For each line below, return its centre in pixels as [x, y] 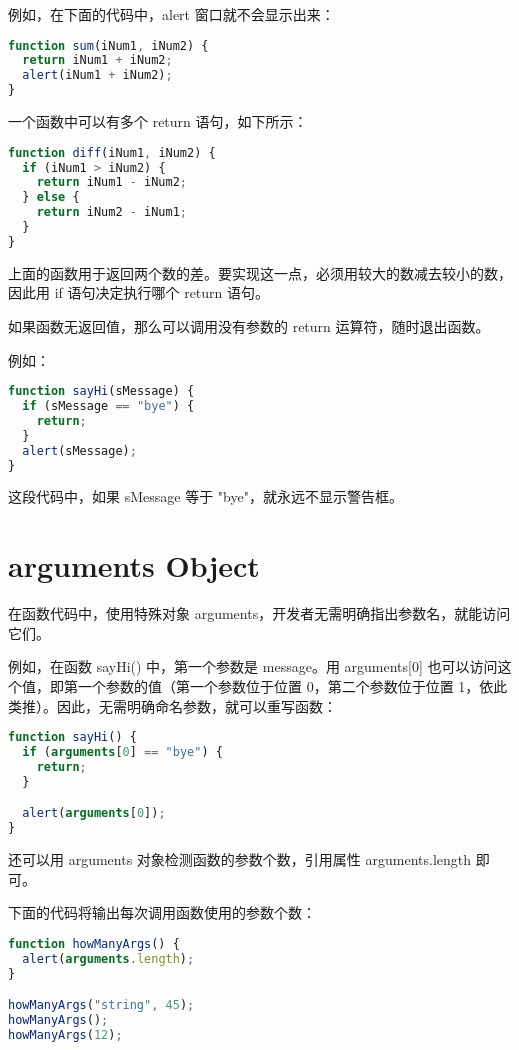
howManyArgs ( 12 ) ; [65, 1034]
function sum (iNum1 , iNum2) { [108, 45]
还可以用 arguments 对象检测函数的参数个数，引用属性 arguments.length [240, 859]
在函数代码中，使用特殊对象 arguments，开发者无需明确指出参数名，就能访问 [259, 613]
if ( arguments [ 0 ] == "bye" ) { [122, 752]
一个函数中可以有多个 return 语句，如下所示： [158, 121]
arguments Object [134, 565]
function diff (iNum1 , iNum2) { [112, 152]
